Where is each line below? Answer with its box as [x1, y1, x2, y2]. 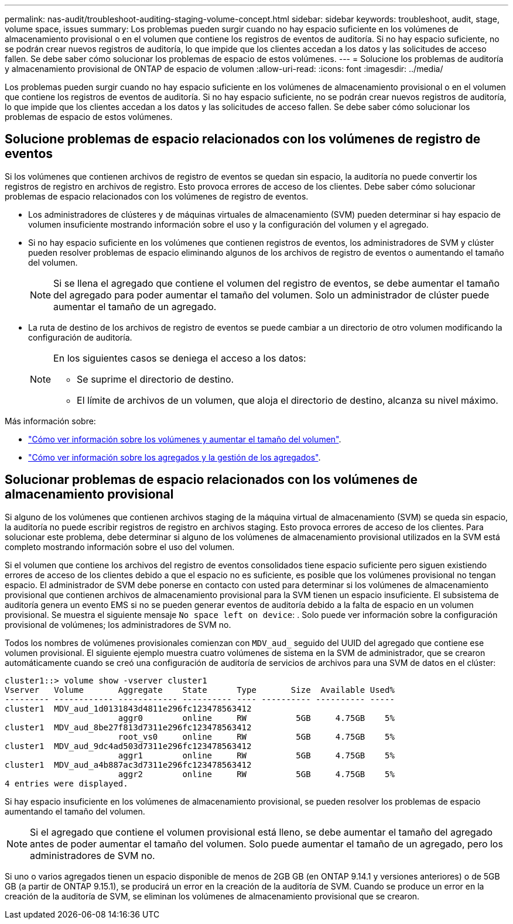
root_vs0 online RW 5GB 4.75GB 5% [118, 731, 395, 741]
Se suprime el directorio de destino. [77, 373, 234, 385]
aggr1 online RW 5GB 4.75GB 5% [118, 750, 395, 760]
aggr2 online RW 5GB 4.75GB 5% [118, 769, 395, 779]
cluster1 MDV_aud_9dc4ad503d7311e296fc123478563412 [5, 741, 252, 751]
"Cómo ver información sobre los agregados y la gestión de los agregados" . [28, 452, 321, 462]
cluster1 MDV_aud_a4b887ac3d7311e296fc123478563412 [5, 760, 252, 770]
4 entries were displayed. [5, 778, 128, 788]
